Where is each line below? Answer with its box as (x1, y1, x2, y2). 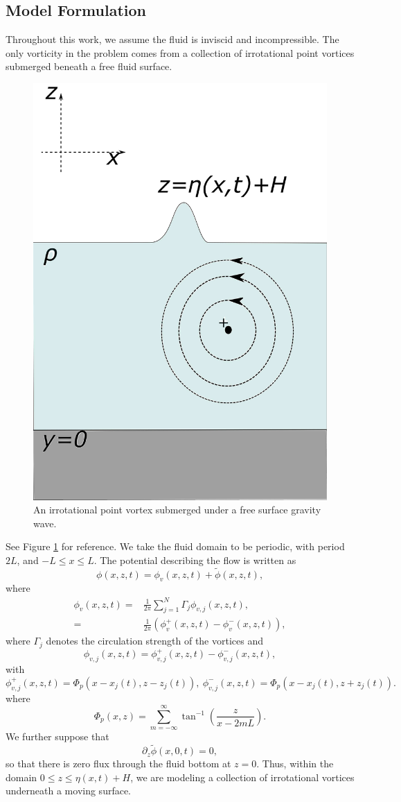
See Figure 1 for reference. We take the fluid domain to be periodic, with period (6, 539, 345, 554)
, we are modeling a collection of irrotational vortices (130, 769, 355, 784)
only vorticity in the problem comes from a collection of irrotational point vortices (6, 45, 355, 60)
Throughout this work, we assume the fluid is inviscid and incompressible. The (6, 32, 339, 46)
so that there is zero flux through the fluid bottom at (6, 756, 231, 771)
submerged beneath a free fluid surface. (6, 59, 172, 74)
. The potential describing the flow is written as (93, 552, 296, 567)
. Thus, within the (256, 756, 334, 771)
